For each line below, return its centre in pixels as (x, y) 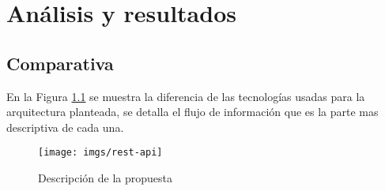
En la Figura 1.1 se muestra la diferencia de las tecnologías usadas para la (186, 96)
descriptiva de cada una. (65, 127)
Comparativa (60, 63)
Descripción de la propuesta (105, 178)
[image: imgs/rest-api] (100, 153)
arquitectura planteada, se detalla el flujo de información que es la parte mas (192, 112)
